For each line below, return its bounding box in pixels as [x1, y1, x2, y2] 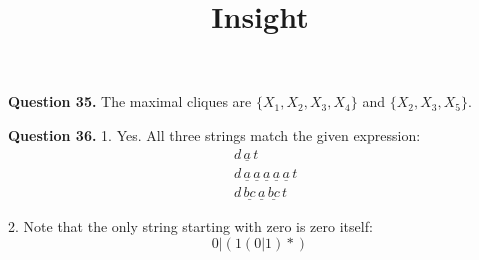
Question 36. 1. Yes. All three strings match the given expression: [8, 124, 421, 145]
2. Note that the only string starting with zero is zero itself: [8, 216, 373, 237]
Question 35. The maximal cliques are [8, 91, 252, 112]
